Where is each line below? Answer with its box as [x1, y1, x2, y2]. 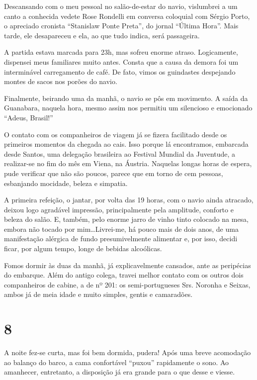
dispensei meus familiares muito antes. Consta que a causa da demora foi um [4, 56, 239, 67]
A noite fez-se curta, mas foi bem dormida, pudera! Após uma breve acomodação [4, 347, 251, 358]
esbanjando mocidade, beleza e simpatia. [4, 178, 128, 188]
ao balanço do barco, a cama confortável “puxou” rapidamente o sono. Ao [4, 357, 229, 367]
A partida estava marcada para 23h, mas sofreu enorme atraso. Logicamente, [4, 47, 238, 57]
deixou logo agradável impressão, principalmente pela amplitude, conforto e [4, 204, 234, 214]
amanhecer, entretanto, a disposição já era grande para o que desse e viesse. [4, 367, 235, 377]
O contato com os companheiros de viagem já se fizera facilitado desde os [4, 129, 227, 139]
